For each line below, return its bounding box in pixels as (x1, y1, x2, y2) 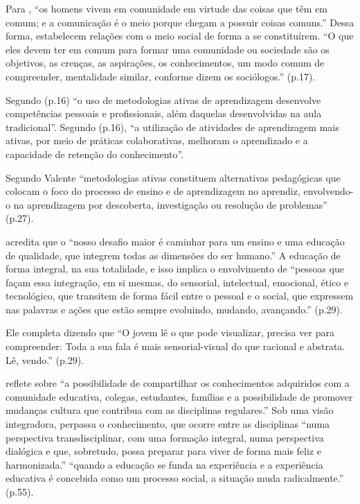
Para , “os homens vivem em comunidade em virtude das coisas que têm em (6, 1, 327, 15)
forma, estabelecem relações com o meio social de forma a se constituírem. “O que (6, 28, 354, 43)
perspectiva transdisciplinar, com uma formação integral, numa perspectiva (6, 430, 324, 444)
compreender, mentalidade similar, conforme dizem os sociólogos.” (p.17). (6, 69, 316, 83)
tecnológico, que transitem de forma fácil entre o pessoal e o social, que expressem (6, 288, 354, 303)
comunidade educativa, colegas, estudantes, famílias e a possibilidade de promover (6, 389, 353, 403)
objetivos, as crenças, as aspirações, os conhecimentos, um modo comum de (6, 55, 325, 70)
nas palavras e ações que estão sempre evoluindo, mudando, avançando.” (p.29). (6, 302, 343, 316)
